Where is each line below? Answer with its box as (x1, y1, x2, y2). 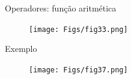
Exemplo (5, 42, 37, 55)
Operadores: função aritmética (5, 2, 117, 14)
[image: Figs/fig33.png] (29, 25, 128, 34)
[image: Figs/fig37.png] (29, 65, 128, 74)
